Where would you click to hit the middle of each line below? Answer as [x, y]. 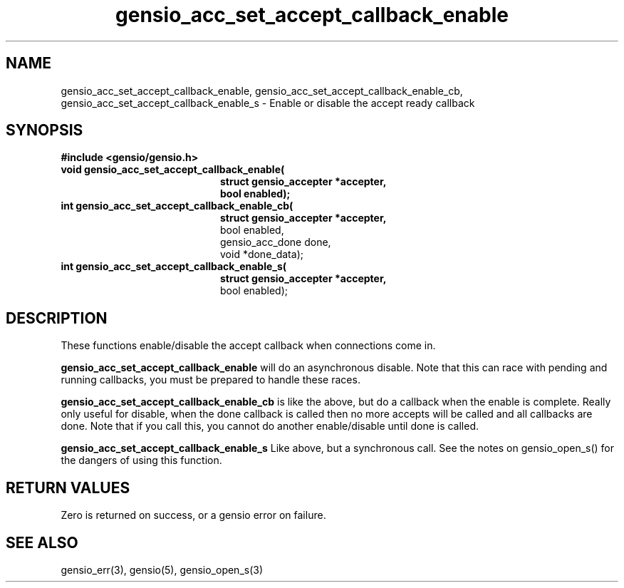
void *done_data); [262, 254]
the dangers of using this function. [141, 460]
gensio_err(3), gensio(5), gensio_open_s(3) [162, 569]
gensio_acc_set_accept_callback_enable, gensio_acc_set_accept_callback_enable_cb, [262, 91]
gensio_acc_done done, [276, 242]
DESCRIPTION [57, 318]
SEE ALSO [42, 542]
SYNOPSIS [45, 130]
